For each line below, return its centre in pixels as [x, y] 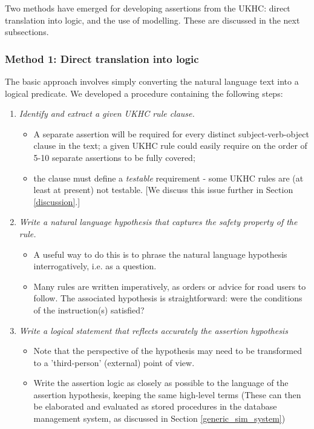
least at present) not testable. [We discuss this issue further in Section [163, 190]
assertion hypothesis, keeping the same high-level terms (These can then [167, 394]
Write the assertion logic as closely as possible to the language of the [161, 383]
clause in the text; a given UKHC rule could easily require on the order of [170, 146]
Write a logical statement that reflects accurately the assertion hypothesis [153, 330]
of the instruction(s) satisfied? [89, 309]
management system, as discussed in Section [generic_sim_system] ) [159, 418]
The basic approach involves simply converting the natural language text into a [152, 81]
